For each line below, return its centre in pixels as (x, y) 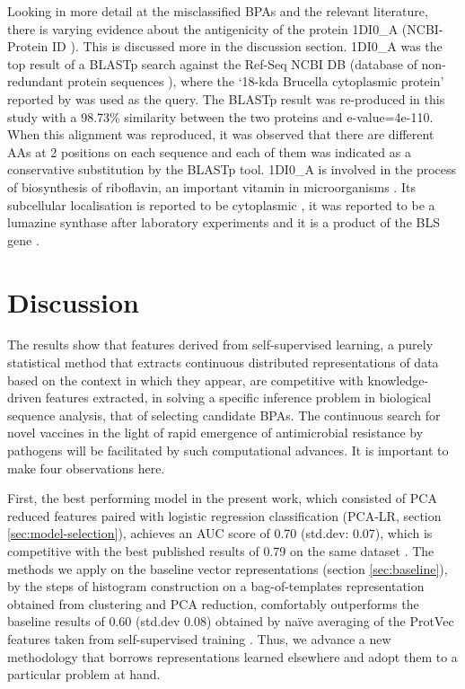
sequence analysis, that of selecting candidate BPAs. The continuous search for (224, 415)
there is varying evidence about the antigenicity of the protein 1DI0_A (203, 28)
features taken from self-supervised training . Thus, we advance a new (199, 638)
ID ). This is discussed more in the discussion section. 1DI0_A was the (247, 46)
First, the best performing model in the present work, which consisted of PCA (222, 498)
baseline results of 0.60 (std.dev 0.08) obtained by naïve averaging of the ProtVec (231, 621)
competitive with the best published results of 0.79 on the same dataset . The (221, 550)
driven (25, 397)
